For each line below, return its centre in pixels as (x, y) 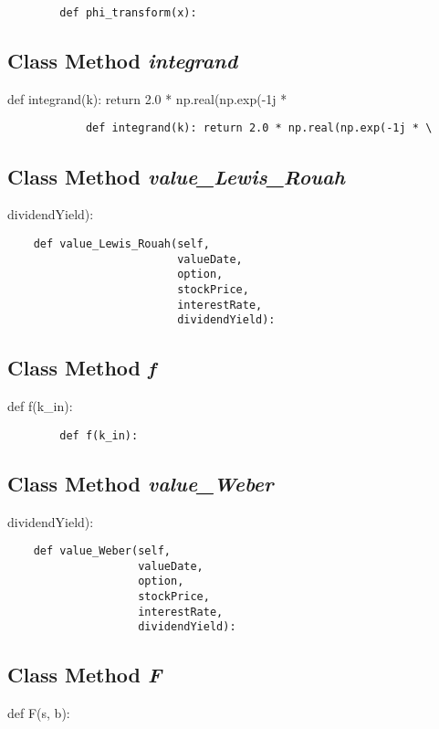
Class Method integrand (123, 61)
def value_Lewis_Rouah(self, (121, 243)
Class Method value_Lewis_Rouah (176, 176)
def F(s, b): (39, 713)
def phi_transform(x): (128, 13)
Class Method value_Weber (141, 483)
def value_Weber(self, (102, 551)
